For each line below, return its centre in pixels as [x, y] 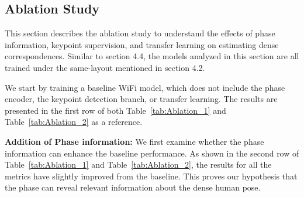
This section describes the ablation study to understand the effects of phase [140, 33]
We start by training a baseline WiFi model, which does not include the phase [145, 87]
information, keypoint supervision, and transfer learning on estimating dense [142, 44]
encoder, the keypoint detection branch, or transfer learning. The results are [141, 99]
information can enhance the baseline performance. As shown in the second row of [152, 153]
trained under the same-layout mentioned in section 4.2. [105, 67]
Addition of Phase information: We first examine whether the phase [134, 141]
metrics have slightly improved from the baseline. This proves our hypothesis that [151, 176]
